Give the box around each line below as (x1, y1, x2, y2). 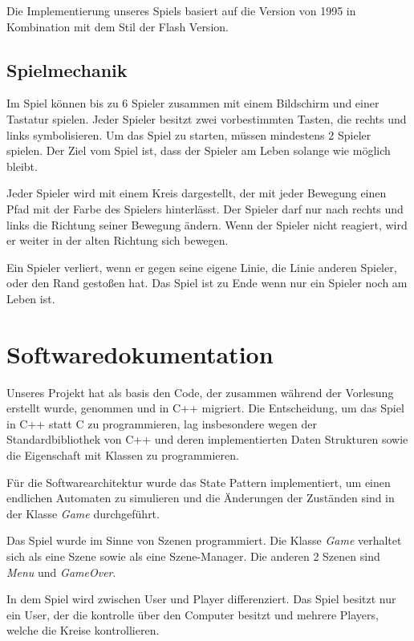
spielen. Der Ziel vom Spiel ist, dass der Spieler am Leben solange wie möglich (6, 142, 391, 159)
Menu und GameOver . (6, 563, 116, 580)
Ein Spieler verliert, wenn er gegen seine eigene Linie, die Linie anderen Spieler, (6, 258, 397, 275)
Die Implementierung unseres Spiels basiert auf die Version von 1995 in (6, 2, 356, 18)
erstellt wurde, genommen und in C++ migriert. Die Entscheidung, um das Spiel (6, 400, 404, 416)
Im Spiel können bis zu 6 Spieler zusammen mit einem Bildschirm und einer (6, 95, 379, 112)
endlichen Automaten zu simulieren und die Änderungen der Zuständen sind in (6, 489, 395, 506)
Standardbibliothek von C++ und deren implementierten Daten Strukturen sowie (6, 431, 408, 448)
